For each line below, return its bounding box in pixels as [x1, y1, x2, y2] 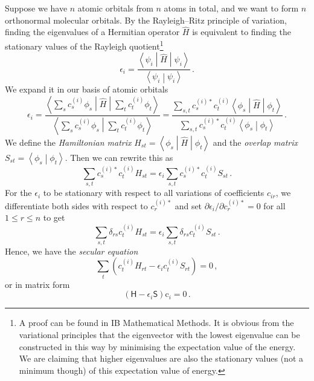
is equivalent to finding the [192, 25, 291, 38]
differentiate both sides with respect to [5, 199, 148, 212]
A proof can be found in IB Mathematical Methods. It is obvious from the [19, 316, 294, 329]
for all [263, 199, 286, 212]
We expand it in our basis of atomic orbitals [5, 83, 168, 96]
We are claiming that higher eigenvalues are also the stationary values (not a [19, 352, 304, 365]
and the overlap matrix [213, 136, 298, 148]
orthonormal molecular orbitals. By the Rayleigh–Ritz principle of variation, [5, 13, 287, 26]
